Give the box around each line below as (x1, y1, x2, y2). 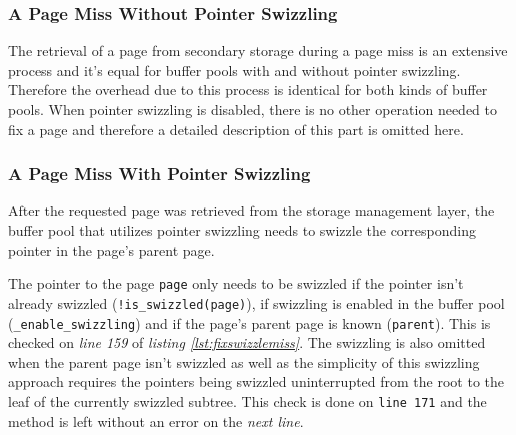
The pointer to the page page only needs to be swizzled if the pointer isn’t (8, 273, 464, 294)
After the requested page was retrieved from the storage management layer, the (8, 200, 495, 221)
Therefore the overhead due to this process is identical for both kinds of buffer (8, 79, 488, 100)
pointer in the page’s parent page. (8, 239, 215, 260)
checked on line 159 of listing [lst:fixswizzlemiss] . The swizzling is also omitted (8, 332, 486, 353)
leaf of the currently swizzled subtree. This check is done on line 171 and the (8, 390, 487, 411)
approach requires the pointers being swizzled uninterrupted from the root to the (8, 371, 505, 392)
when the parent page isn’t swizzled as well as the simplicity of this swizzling (8, 351, 480, 372)
